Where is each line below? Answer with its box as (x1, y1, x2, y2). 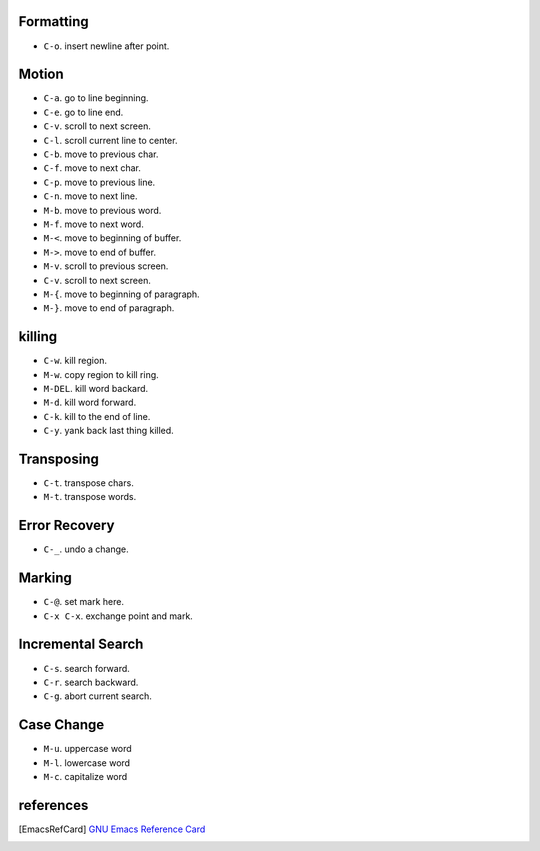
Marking (18, 570, 72, 587)
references (18, 796, 89, 814)
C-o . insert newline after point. (43, 40, 170, 52)
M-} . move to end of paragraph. (43, 302, 175, 314)
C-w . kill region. (43, 355, 107, 367)
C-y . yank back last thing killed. (43, 425, 174, 437)
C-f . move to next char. (43, 162, 142, 174)
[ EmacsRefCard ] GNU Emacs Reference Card (18, 823, 206, 835)
